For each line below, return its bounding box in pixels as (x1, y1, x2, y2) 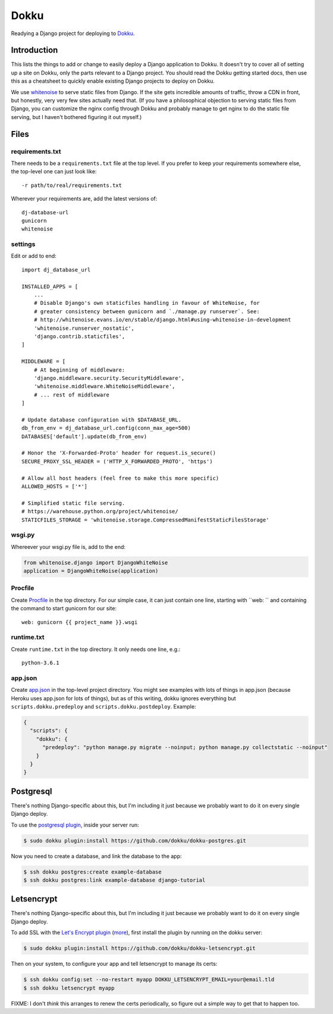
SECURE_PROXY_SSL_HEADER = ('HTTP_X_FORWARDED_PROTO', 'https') (21, 458, 213, 464)
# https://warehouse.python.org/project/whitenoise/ (21, 508, 178, 515)
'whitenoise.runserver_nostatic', (33, 325, 135, 332)
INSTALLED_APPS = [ (21, 283, 78, 290)
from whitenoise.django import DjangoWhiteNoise (23, 559, 168, 566)
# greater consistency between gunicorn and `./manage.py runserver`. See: (33, 308, 260, 315)
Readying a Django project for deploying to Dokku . (11, 30, 135, 37)
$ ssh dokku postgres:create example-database (23, 868, 162, 875)
